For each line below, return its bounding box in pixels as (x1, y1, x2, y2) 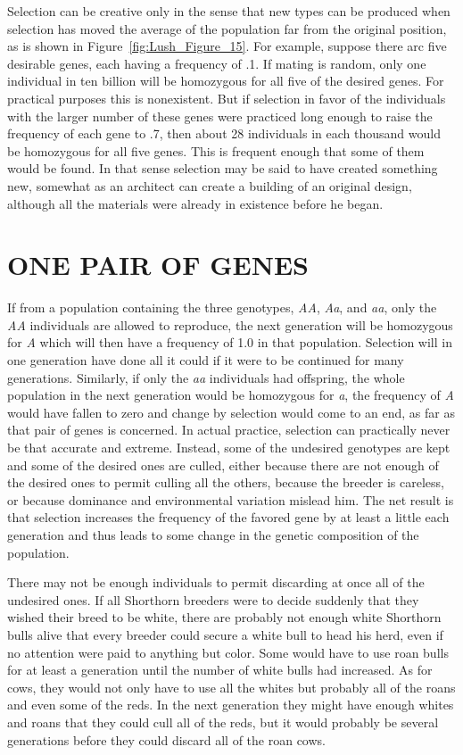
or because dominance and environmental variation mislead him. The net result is (7, 490, 454, 509)
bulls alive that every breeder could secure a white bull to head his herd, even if (7, 625, 443, 643)
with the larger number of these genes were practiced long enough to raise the (7, 106, 433, 125)
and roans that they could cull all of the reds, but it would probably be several (7, 712, 439, 731)
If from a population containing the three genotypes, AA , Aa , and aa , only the (7, 298, 437, 317)
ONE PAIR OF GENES (7, 246, 309, 283)
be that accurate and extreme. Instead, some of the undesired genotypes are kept (7, 438, 451, 456)
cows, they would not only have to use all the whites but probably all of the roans (7, 677, 456, 696)
